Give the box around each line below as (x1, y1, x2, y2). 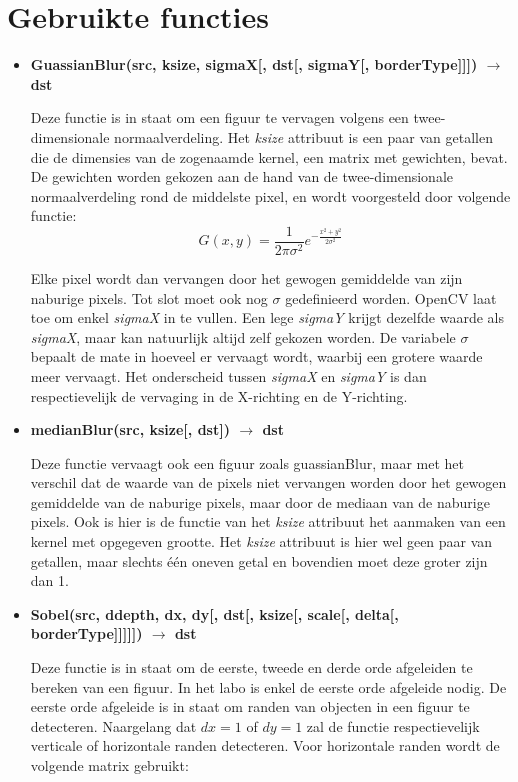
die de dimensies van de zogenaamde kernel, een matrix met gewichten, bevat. (30, 146, 508, 167)
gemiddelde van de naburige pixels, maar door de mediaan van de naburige (30, 491, 490, 512)
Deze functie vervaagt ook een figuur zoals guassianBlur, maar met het (30, 452, 464, 473)
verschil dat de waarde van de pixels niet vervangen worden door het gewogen (30, 472, 507, 493)
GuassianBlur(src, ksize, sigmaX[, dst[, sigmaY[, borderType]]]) (30, 54, 478, 75)
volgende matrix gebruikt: (30, 755, 189, 775)
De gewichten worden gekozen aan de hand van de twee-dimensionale (30, 166, 453, 187)
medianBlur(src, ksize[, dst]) (30, 419, 230, 440)
